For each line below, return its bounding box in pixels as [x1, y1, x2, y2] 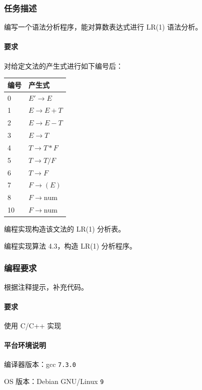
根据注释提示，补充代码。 [4, 281, 88, 292]
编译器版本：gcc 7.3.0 [4, 359, 76, 369]
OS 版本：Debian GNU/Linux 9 [4, 376, 104, 386]
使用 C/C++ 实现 [4, 320, 61, 331]
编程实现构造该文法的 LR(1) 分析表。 [4, 224, 125, 234]
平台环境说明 [4, 340, 46, 350]
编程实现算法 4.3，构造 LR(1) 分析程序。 [4, 240, 136, 251]
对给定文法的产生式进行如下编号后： [4, 60, 123, 71]
